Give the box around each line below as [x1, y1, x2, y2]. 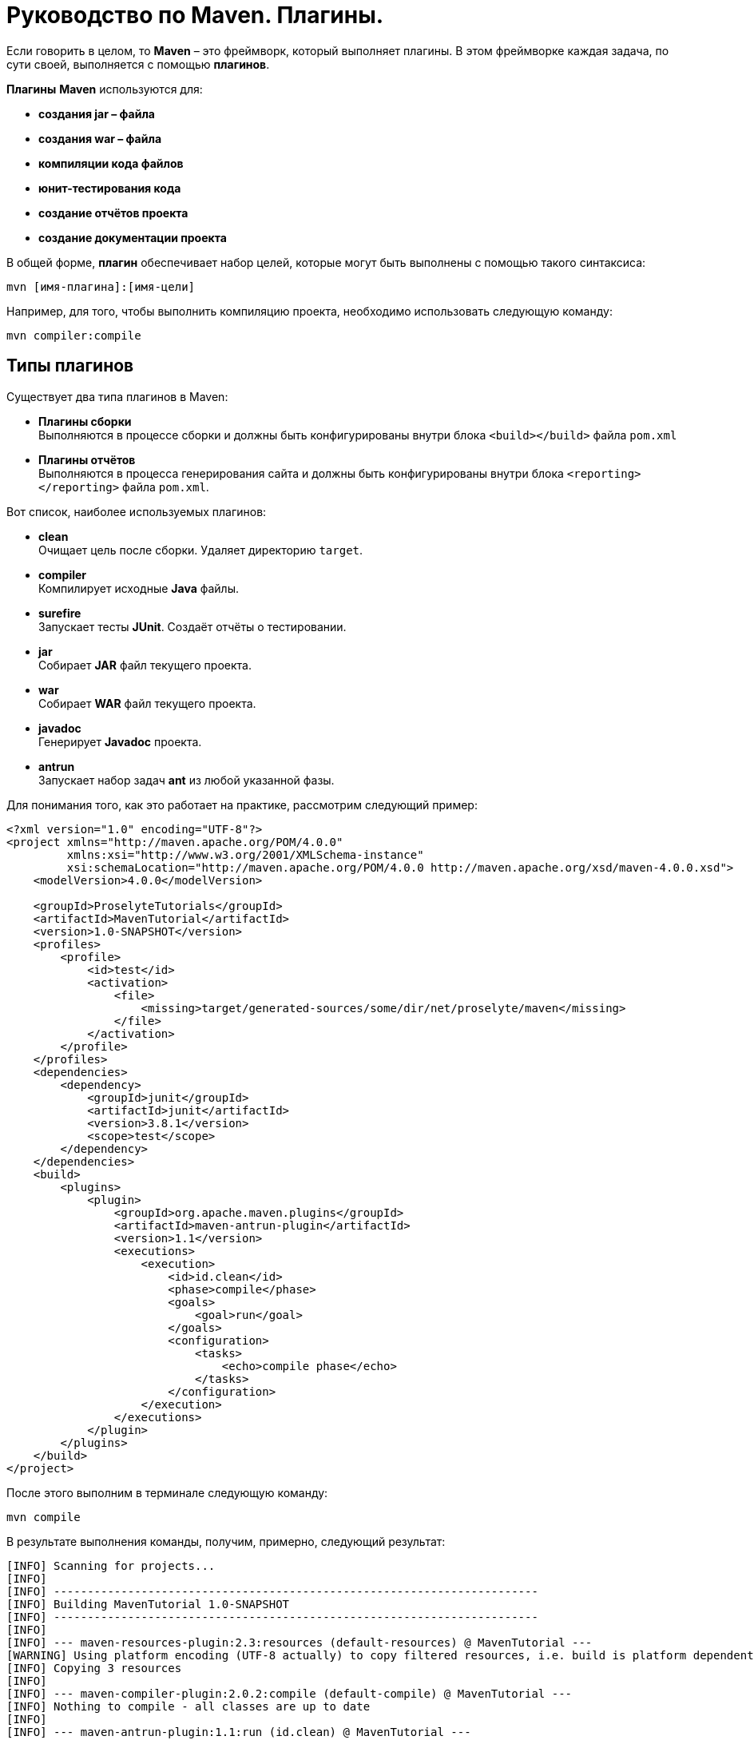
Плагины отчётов [38, 452, 136, 467]
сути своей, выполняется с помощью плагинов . [6, 57, 270, 71]
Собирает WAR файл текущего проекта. [38, 696, 256, 710]
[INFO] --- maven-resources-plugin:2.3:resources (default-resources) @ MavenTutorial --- [6, 1635, 593, 1649]
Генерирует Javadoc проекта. [38, 734, 202, 749]
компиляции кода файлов [38, 156, 184, 170]
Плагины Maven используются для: [6, 81, 203, 96]
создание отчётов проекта [38, 205, 188, 220]
